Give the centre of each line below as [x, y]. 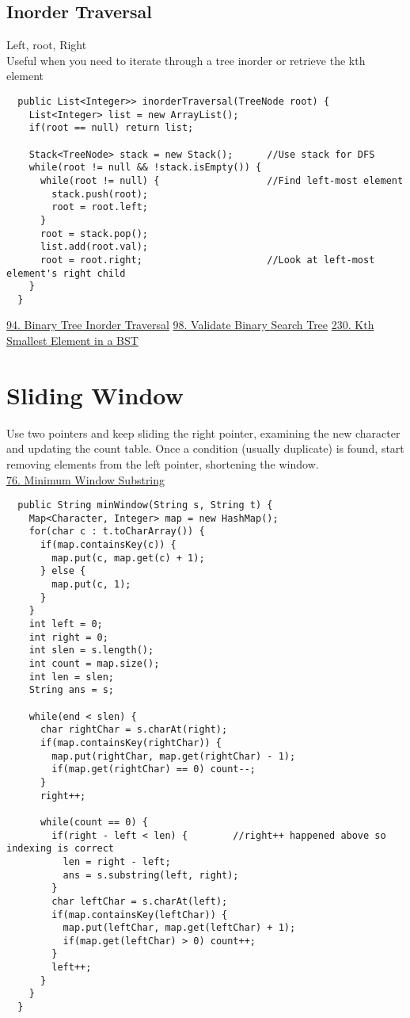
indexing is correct [61, 849]
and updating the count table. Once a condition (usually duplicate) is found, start [205, 448]
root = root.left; [100, 207]
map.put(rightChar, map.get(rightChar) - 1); [174, 756]
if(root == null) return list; [111, 128]
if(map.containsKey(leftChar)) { [140, 915]
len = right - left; [117, 861]
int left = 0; [66, 624]
